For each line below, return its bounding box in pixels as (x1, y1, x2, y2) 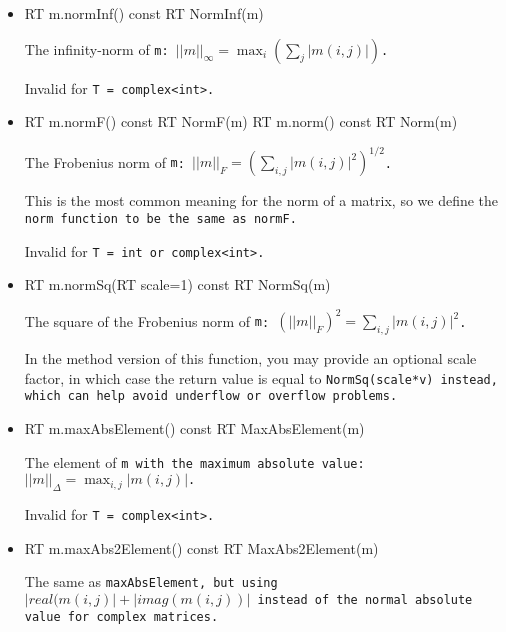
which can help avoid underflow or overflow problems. (24, 389, 398, 404)
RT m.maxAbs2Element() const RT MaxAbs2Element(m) (24, 537, 379, 558)
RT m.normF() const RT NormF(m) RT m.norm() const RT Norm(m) (24, 111, 458, 132)
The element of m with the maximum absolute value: (24, 451, 365, 472)
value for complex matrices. (24, 609, 219, 624)
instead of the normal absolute (257, 593, 473, 607)
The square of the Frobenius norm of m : (24, 310, 270, 331)
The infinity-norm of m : (24, 38, 169, 59)
